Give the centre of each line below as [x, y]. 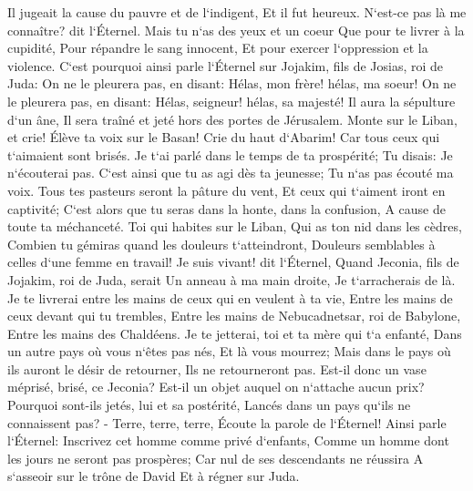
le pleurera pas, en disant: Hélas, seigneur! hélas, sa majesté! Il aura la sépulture [231, 101]
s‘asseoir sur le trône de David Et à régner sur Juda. [154, 476]
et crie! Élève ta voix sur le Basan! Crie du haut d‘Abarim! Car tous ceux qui [224, 137]
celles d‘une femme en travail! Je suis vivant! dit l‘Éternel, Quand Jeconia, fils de [233, 262]
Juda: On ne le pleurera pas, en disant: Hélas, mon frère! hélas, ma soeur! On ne [232, 83]
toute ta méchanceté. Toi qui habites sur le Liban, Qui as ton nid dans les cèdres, [235, 226]
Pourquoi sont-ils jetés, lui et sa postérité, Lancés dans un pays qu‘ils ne [209, 405]
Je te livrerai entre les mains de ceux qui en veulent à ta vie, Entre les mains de [230, 297]
